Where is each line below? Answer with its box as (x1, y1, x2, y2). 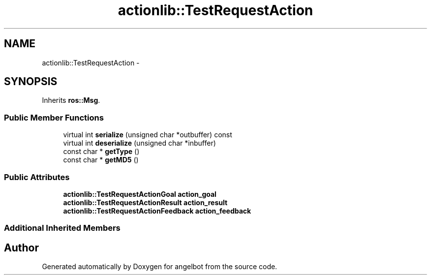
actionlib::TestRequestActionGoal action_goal (63, 189, 216, 198)
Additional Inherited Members (4, 223, 121, 233)
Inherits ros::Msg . (42, 96, 100, 105)
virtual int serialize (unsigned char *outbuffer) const (63, 130, 232, 139)
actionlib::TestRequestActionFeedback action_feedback (63, 206, 251, 215)
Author (4, 241, 39, 254)
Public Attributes (4, 172, 70, 182)
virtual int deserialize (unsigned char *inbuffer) (63, 139, 216, 148)
